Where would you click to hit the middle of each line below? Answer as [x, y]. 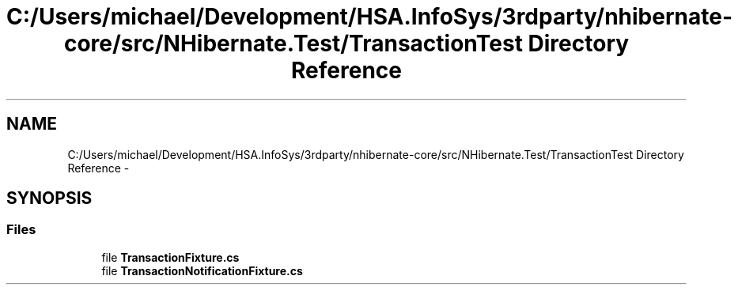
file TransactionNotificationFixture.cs [202, 270]
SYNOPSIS [49, 198]
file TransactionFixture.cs [170, 257]
